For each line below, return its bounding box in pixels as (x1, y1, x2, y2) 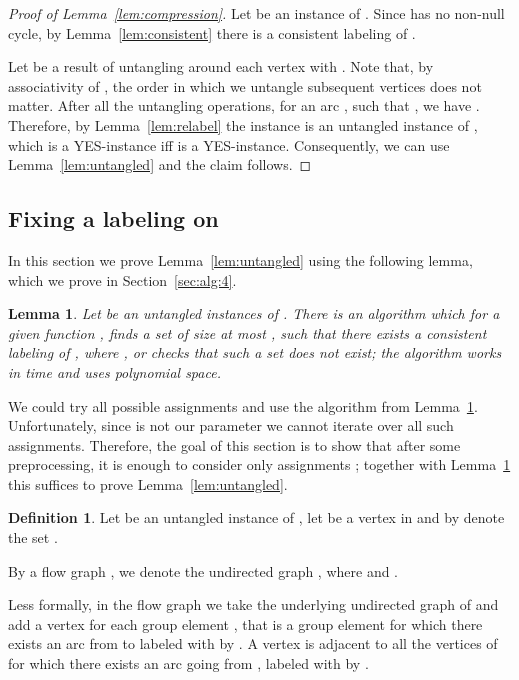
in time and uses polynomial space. (8, 361, 221, 382)
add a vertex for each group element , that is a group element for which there (8, 613, 483, 634)
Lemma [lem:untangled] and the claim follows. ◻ (8, 154, 312, 175)
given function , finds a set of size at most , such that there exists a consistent (8, 322, 487, 343)
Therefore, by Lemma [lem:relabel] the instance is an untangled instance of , (8, 114, 478, 135)
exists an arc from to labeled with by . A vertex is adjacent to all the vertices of (8, 633, 498, 654)
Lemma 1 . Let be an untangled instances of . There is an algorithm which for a (8, 303, 500, 324)
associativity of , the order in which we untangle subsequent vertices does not (8, 75, 482, 96)
